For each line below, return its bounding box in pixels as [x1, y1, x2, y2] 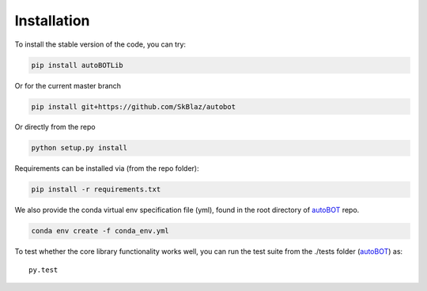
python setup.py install [31, 143, 128, 153]
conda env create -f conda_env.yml [31, 226, 169, 236]
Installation [14, 12, 90, 29]
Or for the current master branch [14, 81, 122, 90]
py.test [28, 265, 59, 274]
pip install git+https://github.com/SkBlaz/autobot [31, 102, 236, 111]
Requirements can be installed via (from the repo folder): [14, 164, 199, 173]
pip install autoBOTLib [31, 60, 124, 70]
